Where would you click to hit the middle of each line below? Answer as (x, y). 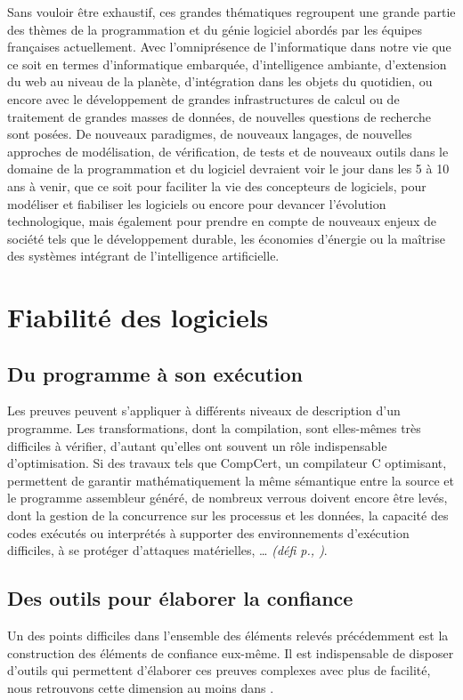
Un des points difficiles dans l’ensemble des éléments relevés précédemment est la (228, 636)
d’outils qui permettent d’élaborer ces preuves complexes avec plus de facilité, (219, 670)
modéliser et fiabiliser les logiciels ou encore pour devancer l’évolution (197, 203)
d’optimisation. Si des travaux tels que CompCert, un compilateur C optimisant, (227, 463)
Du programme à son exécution (155, 373)
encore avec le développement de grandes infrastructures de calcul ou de (203, 98)
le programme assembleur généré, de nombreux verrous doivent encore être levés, (227, 498)
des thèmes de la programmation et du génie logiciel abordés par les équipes (215, 29)
